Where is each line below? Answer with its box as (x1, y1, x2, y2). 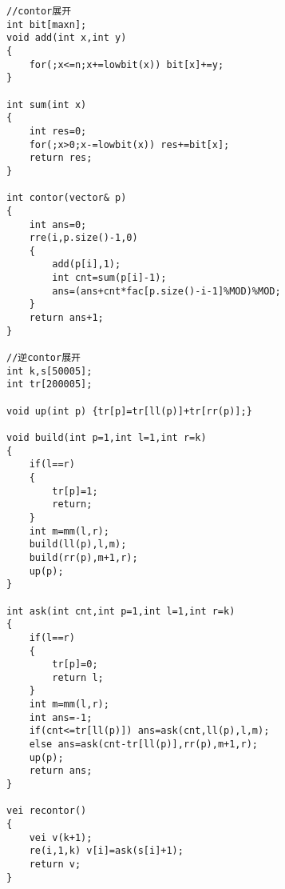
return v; (29, 859, 81, 870)
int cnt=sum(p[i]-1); (52, 272, 167, 284)
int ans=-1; (29, 711, 93, 723)
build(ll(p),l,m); (29, 539, 127, 551)
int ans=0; (29, 218, 87, 230)
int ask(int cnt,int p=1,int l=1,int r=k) (6, 605, 236, 617)
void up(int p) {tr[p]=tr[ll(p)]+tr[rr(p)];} (6, 405, 252, 417)
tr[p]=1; (52, 485, 98, 497)
